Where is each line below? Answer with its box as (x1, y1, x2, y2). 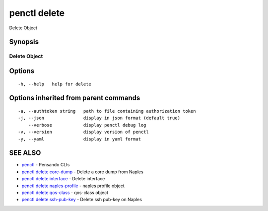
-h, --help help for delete (18, 81, 92, 87)
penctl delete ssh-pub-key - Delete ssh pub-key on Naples (21, 197, 142, 203)
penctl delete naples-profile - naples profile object (21, 183, 125, 189)
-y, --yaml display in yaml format (18, 136, 141, 141)
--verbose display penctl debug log (28, 122, 146, 128)
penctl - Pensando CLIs (21, 162, 70, 168)
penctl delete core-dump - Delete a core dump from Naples (21, 169, 143, 175)
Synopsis (9, 38, 39, 46)
